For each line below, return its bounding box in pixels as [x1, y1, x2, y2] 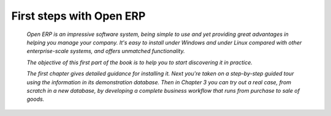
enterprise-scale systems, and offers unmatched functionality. [26, 48, 185, 55]
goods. [26, 95, 45, 103]
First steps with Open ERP [11, 9, 146, 23]
